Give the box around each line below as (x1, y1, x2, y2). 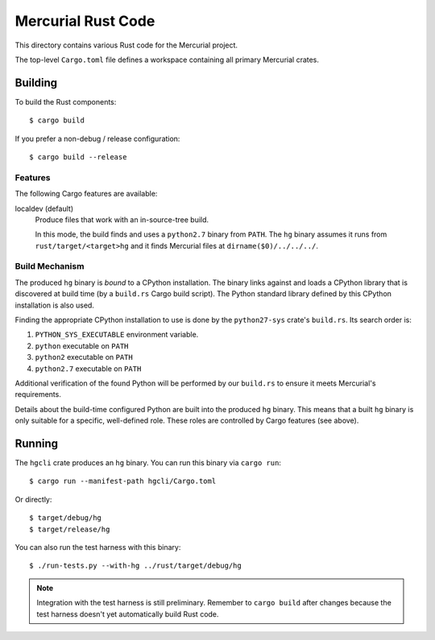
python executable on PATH (35, 341, 129, 350)
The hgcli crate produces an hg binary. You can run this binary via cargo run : (14, 458, 282, 468)
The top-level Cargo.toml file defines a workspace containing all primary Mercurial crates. (14, 55, 320, 64)
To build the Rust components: (14, 97, 117, 106)
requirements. (14, 390, 62, 399)
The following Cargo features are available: (14, 189, 158, 199)
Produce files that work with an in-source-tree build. (35, 214, 209, 225)
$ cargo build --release (29, 153, 127, 162)
